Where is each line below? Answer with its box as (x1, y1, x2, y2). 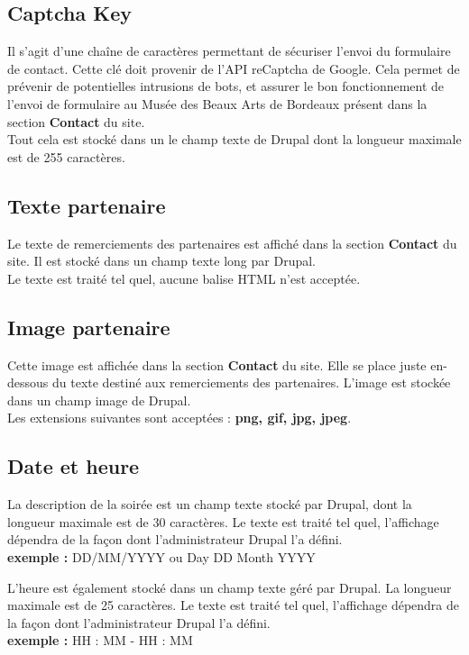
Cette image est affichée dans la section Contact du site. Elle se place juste (7, 355, 427, 374)
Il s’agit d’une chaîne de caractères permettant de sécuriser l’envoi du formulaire (7, 41, 451, 60)
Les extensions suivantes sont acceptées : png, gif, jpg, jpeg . (7, 408, 352, 427)
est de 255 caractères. (7, 147, 125, 166)
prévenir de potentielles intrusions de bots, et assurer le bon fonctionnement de (7, 77, 445, 96)
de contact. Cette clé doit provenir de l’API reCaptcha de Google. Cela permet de (7, 59, 460, 77)
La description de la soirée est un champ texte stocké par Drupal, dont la (7, 495, 412, 514)
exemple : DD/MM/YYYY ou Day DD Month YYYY (7, 547, 316, 566)
